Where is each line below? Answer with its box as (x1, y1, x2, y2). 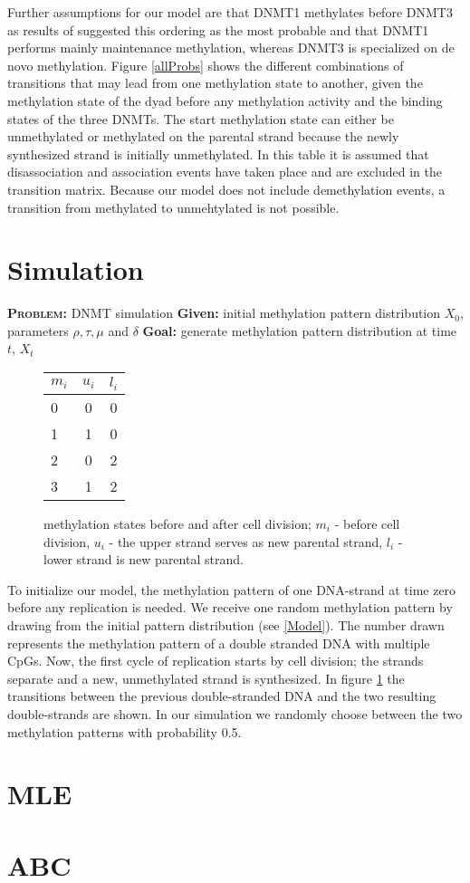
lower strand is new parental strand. (43, 550, 244, 569)
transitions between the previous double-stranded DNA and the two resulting (7, 686, 436, 705)
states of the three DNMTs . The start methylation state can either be (7, 109, 394, 128)
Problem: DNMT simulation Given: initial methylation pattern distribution (7, 303, 441, 322)
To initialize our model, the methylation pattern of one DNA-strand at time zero (7, 580, 456, 599)
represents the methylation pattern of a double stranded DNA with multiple (7, 633, 430, 652)
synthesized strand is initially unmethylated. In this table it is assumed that (7, 144, 429, 163)
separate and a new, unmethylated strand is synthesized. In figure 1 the (7, 668, 405, 687)
